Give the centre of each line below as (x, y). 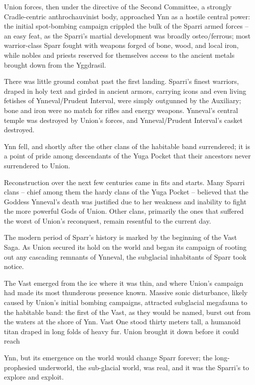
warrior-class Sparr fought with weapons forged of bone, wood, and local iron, (121, 45)
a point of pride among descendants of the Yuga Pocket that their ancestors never (127, 156)
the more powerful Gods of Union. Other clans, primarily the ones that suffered (124, 211)
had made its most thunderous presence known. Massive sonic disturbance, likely (126, 292)
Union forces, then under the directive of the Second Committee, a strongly (118, 6)
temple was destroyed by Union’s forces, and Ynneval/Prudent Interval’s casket (123, 120)
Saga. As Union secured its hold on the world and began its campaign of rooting (125, 247)
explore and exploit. (34, 377)
